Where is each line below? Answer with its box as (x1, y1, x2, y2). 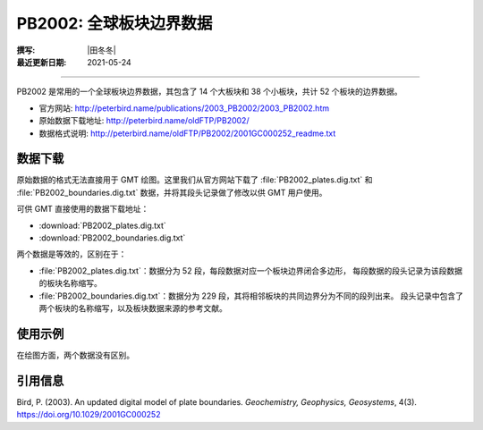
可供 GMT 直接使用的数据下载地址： (16, 204, 149, 215)
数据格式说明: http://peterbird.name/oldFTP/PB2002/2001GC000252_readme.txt (38, 128, 336, 139)
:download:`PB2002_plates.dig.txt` (38, 220, 167, 231)
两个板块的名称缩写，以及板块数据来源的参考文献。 (38, 302, 227, 313)
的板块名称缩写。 (38, 278, 102, 289)
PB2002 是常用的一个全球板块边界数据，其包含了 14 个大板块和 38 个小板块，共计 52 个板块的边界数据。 (16, 86, 402, 97)
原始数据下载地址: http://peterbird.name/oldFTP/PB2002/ (38, 115, 250, 126)
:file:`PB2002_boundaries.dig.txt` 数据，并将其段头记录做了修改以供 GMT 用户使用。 (16, 187, 327, 198)
